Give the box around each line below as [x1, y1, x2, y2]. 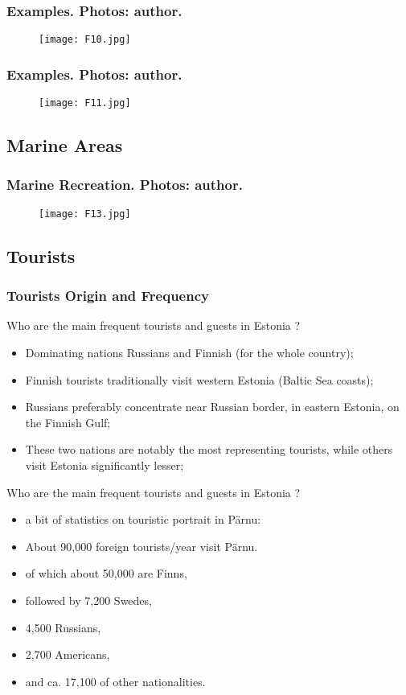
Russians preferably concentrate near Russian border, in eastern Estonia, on [25, 398, 400, 415]
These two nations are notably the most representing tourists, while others [25, 441, 393, 458]
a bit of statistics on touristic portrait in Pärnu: [25, 511, 261, 528]
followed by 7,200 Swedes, [25, 591, 152, 608]
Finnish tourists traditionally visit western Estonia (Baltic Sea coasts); [25, 371, 374, 388]
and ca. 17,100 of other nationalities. [25, 672, 206, 689]
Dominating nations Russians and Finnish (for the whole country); [25, 344, 354, 360]
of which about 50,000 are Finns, [25, 565, 187, 582]
